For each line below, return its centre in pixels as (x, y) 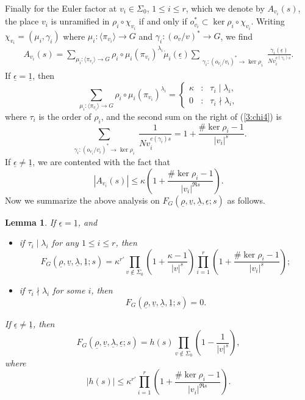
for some (69, 290)
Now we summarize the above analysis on (82, 200)
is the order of (65, 116)
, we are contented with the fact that (101, 162)
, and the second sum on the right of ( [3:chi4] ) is (191, 116)
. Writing (268, 21)
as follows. (246, 200)
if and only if (163, 21)
